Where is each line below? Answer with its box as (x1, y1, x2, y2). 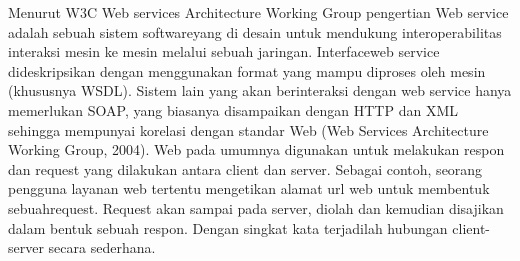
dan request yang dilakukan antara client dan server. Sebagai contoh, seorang (8, 158, 483, 179)
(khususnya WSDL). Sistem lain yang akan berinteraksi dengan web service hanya (8, 80, 512, 101)
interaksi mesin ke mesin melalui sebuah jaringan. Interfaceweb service (8, 41, 440, 62)
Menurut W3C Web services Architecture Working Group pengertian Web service (8, 2, 509, 22)
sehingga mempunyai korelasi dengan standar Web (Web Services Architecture (8, 119, 489, 140)
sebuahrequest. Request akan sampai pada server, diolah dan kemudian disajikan (8, 197, 504, 218)
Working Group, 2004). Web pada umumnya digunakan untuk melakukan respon (8, 139, 505, 160)
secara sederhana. (48, 237, 156, 258)
